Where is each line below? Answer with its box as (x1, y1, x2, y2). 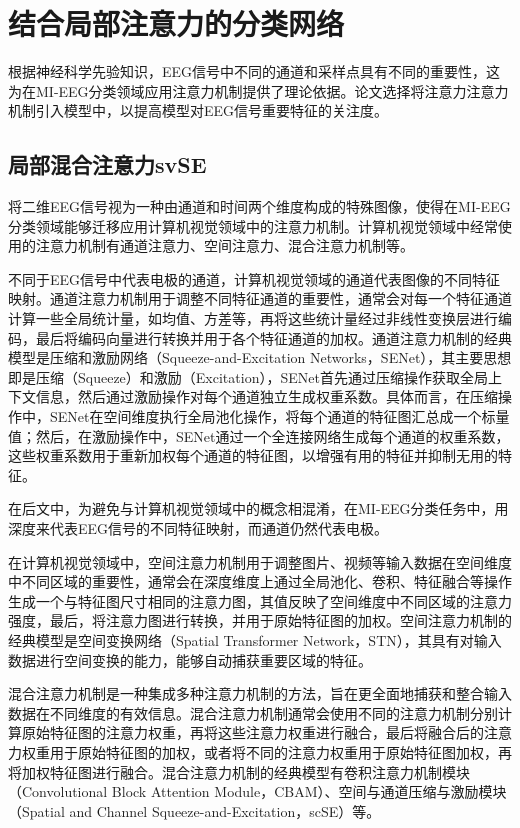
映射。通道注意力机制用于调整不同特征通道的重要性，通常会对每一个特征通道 (8, 288, 512, 309)
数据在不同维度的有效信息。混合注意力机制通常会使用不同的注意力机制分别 (8, 702, 498, 723)
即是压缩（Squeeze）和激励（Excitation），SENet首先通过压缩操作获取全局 (8, 366, 488, 387)
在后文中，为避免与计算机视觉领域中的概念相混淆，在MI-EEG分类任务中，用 (8, 498, 509, 519)
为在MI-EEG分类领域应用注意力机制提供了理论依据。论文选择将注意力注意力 (8, 80, 509, 101)
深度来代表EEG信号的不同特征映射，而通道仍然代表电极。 (8, 518, 389, 539)
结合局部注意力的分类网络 (8, 3, 345, 44)
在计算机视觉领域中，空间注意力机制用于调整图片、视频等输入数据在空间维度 (8, 551, 512, 572)
